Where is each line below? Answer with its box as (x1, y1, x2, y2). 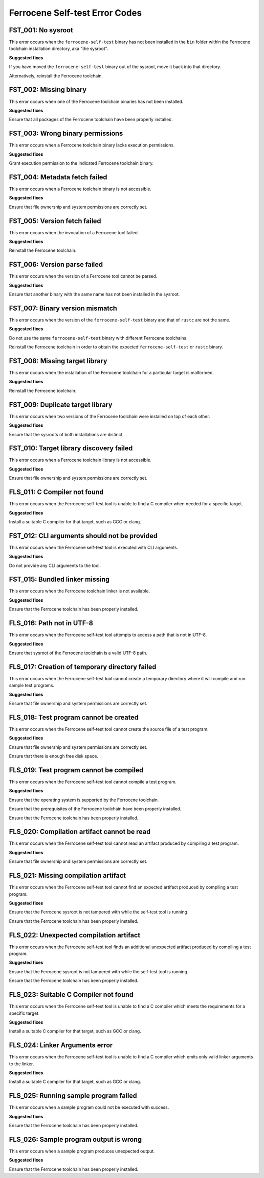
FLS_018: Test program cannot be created (9, 713, 139, 721)
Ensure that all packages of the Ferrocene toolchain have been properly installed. (9, 117, 173, 123)
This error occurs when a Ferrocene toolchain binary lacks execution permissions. (9, 142, 175, 148)
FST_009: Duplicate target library (9, 400, 112, 409)
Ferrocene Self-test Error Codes (9, 7, 142, 18)
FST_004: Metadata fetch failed (9, 173, 108, 181)
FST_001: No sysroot (9, 26, 73, 34)
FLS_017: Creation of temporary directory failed (9, 663, 156, 671)
